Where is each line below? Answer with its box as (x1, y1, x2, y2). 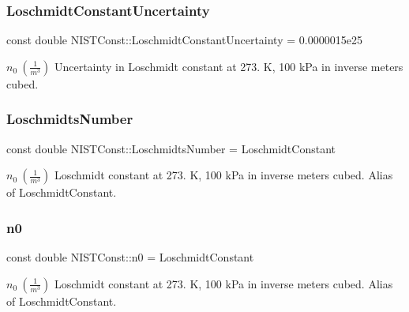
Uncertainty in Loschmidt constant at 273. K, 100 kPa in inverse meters (54, 58, 403, 74)
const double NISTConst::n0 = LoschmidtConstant (6, 249, 254, 265)
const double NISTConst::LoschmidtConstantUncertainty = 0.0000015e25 (6, 32, 362, 48)
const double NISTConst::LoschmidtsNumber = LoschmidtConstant (6, 140, 336, 156)
